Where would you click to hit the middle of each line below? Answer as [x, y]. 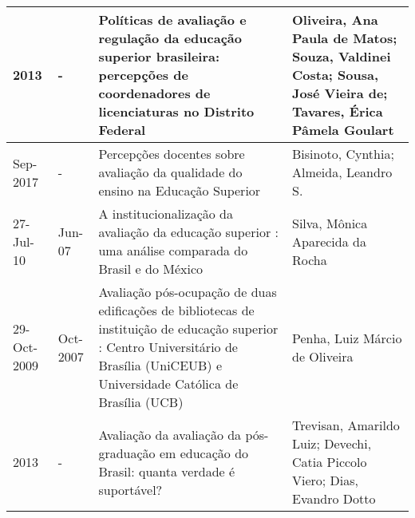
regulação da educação [170, 38]
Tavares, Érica [337, 111]
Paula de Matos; [344, 38]
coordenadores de [154, 93]
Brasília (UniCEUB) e [160, 365]
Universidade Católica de [168, 384]
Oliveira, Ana [335, 20]
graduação [127, 453]
